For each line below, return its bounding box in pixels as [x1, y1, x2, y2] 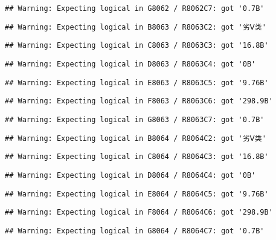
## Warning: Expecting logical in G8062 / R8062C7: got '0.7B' [5, 4, 265, 13]
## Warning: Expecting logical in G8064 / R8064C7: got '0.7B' [5, 226, 265, 235]
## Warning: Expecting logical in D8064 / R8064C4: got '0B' [5, 170, 256, 180]
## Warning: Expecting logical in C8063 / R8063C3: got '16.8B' [5, 41, 269, 50]
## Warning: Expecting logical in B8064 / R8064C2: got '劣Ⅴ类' [5, 134, 266, 143]
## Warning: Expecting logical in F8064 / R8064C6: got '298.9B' [5, 208, 273, 217]
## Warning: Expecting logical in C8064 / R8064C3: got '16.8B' [5, 152, 269, 161]
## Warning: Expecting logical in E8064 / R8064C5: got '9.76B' [5, 189, 269, 198]
